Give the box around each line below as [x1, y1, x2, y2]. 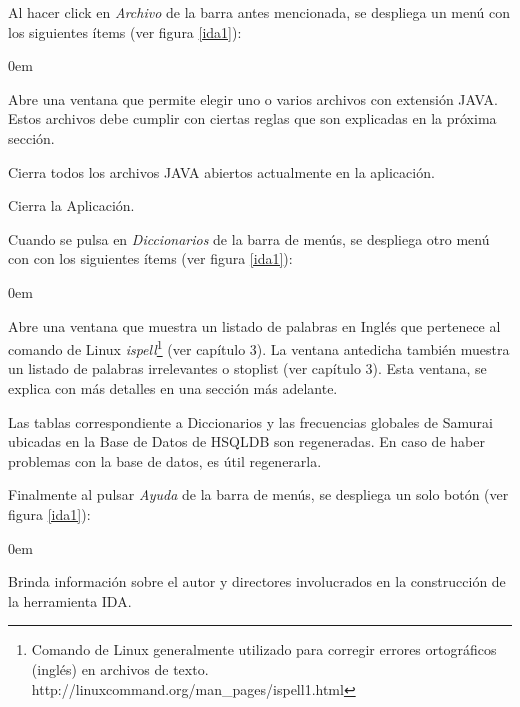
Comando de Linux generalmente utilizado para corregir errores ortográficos [31, 639, 497, 660]
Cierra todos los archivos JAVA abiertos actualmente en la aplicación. [8, 161, 435, 182]
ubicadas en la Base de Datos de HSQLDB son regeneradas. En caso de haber [8, 431, 485, 452]
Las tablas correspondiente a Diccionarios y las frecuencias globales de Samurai [8, 411, 493, 432]
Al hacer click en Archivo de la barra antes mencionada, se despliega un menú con [8, 2, 511, 22]
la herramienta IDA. [8, 590, 132, 611]
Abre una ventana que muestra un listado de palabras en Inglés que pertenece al [8, 315, 501, 336]
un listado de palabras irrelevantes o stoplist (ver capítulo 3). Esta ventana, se [8, 358, 487, 379]
